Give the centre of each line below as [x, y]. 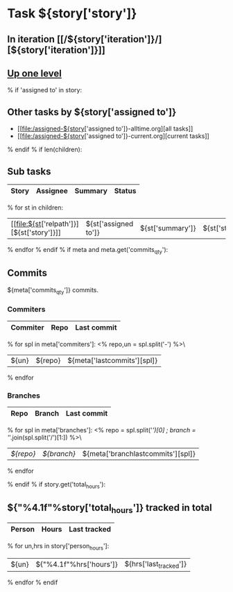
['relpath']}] [60, 224]
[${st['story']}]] [36, 232]
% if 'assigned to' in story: [44, 90]
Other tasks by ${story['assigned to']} [92, 112]
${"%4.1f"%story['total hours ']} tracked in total [110, 509]
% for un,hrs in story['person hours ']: [58, 547]
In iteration [31, 39]
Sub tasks [29, 171]
